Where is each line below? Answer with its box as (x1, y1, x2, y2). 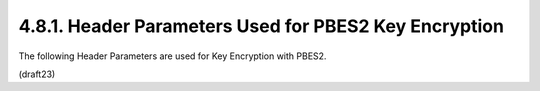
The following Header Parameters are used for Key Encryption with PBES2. (18, 50, 327, 62)
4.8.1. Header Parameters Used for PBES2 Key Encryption (18, 15, 505, 37)
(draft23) (18, 68, 56, 80)
